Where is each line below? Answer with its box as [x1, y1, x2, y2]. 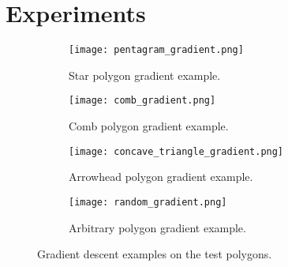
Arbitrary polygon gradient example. [69, 219, 246, 235]
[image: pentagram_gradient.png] [69, 44, 244, 56]
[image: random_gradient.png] [69, 196, 227, 208]
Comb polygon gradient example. [69, 118, 229, 134]
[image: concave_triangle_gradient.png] [69, 145, 284, 157]
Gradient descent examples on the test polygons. [37, 246, 272, 262]
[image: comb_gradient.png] [69, 95, 216, 107]
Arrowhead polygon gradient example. [69, 168, 253, 185]
